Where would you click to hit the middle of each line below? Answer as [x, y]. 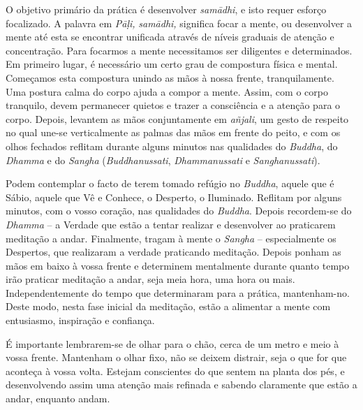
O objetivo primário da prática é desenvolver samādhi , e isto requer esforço [166, 9]
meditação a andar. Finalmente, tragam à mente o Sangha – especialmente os [171, 238]
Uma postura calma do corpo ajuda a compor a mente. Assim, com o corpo [167, 91]
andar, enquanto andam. [58, 398]
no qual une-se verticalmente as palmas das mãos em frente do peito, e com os [173, 132]
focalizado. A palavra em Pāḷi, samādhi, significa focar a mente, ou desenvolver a [179, 23]
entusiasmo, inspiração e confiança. [80, 320]
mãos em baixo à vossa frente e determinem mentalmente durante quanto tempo [178, 265]
